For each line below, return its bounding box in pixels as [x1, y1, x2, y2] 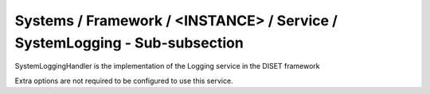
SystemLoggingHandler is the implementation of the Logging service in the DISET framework [14, 62, 320, 71]
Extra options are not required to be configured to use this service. [14, 76, 234, 85]
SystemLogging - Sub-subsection [14, 34, 244, 51]
